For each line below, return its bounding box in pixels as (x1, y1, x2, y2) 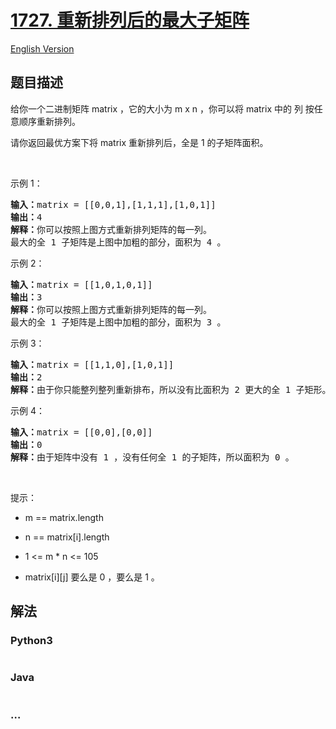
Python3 (10, 634, 53, 648)
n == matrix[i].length (24, 531, 110, 543)
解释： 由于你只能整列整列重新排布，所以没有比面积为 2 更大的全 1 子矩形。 (10, 384, 332, 395)
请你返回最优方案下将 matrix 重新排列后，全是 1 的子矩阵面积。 (10, 136, 269, 148)
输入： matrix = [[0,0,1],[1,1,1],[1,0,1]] (10, 199, 217, 210)
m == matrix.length (24, 511, 104, 523)
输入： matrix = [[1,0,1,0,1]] (10, 279, 153, 290)
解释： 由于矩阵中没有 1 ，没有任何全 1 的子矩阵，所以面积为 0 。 (10, 451, 295, 463)
